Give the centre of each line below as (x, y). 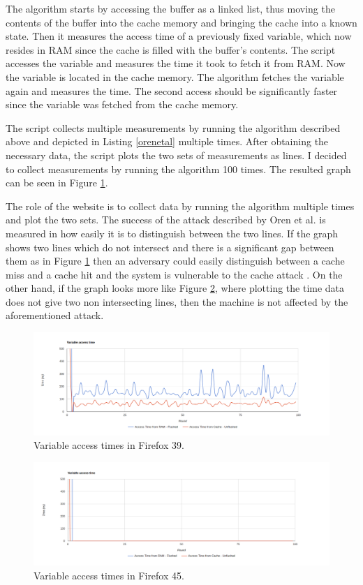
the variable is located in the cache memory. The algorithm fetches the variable (175, 76)
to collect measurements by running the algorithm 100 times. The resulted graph (178, 169)
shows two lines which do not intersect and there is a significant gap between (170, 247)
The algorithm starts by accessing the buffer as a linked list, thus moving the (170, 8)
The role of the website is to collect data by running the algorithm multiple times (180, 206)
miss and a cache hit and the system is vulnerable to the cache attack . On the (174, 274)
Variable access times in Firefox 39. (109, 445)
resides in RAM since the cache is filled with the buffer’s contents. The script (171, 49)
